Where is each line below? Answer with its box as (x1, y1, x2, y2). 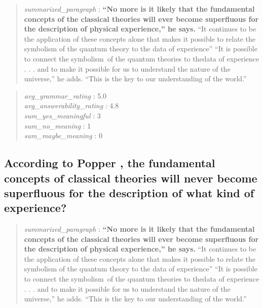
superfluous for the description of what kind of (4, 184, 254, 200)
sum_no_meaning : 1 (24, 120, 91, 131)
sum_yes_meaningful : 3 (24, 110, 101, 120)
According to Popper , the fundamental (4, 155, 215, 171)
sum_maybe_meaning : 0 (24, 130, 102, 141)
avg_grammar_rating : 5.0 (24, 90, 107, 101)
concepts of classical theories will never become (4, 170, 257, 186)
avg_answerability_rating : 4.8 (24, 100, 119, 111)
